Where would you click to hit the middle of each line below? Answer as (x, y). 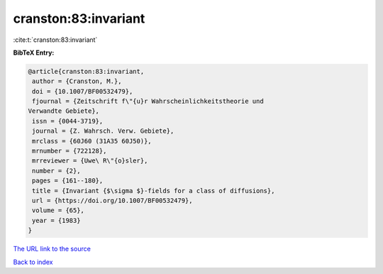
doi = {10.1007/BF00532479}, (83, 91)
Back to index (33, 262)
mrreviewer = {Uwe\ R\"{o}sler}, (90, 161)
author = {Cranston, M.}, (77, 81)
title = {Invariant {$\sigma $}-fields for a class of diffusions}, (154, 191)
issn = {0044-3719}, (68, 121)
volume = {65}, (59, 210)
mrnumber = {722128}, (70, 151)
